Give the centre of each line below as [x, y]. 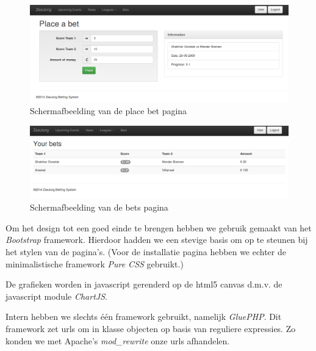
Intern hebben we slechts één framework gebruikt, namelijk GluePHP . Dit [144, 317]
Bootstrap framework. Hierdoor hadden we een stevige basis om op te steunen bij [157, 240]
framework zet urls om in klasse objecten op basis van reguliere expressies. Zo [151, 329]
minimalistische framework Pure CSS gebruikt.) [95, 263]
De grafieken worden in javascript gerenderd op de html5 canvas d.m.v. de [144, 284]
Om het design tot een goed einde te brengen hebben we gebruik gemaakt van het [159, 227]
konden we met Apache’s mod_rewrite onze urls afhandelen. [118, 340]
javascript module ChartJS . [56, 296]
